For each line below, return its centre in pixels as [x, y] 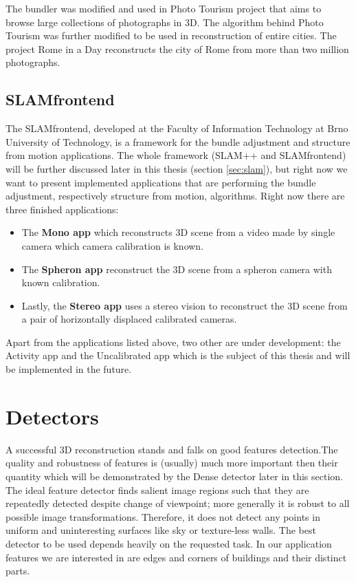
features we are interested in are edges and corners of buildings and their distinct [176, 557]
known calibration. [61, 282]
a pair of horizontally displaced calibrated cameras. [129, 319]
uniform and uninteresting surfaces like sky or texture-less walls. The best [161, 530]
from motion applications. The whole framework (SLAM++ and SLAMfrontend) [176, 155]
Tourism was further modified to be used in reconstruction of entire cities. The [171, 35]
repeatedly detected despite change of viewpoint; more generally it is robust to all [178, 503]
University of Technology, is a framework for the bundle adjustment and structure [178, 141]
